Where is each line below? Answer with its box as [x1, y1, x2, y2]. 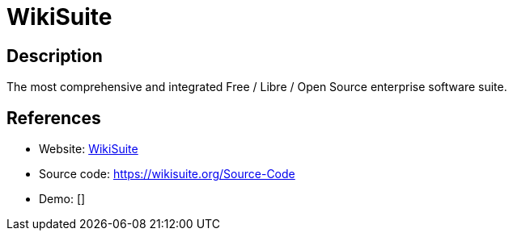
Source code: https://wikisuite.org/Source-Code [39, 167, 295, 181]
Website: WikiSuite [39, 142, 138, 156]
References [6, 107, 101, 128]
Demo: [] [39, 192, 86, 206]
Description [6, 45, 103, 66]
